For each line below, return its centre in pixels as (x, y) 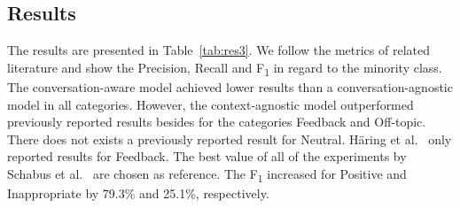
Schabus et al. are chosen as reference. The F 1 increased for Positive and (207, 174)
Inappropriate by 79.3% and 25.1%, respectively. (138, 193)
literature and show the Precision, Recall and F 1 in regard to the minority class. (225, 68)
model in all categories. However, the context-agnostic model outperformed (211, 104)
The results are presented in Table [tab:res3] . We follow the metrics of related (219, 50)
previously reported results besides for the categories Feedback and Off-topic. (217, 122)
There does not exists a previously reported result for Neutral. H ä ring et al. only (230, 139)
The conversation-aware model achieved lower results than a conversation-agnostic (230, 86)
